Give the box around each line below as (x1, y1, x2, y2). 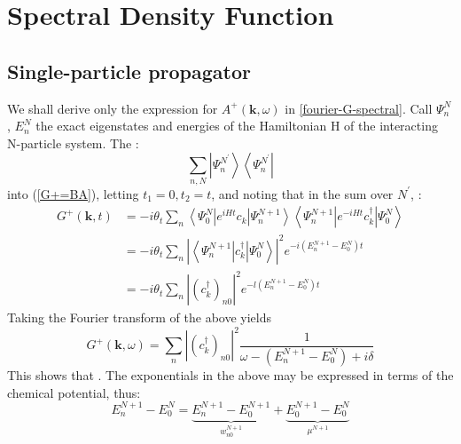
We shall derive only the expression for (7, 99, 218, 117)
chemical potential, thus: (7, 383, 141, 401)
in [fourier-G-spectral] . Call (285, 99, 433, 117)
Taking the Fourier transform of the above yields (7, 308, 272, 327)
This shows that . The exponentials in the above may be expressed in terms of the (7, 365, 454, 384)
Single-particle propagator (7, 57, 251, 84)
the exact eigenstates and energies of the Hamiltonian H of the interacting (35, 116, 438, 135)
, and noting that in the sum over (211, 184, 394, 202)
